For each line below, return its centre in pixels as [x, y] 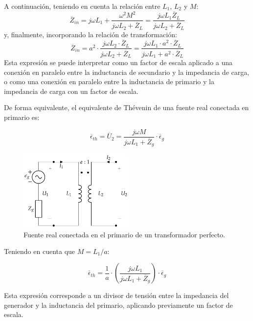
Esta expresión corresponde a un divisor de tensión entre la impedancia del [116, 295]
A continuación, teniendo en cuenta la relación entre [82, 6]
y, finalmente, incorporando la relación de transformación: [91, 34]
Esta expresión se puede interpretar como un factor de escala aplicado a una [118, 62]
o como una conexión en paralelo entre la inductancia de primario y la [109, 81]
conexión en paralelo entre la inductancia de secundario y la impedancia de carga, [127, 72]
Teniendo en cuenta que [40, 251]
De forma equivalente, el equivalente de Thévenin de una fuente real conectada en [126, 107]
